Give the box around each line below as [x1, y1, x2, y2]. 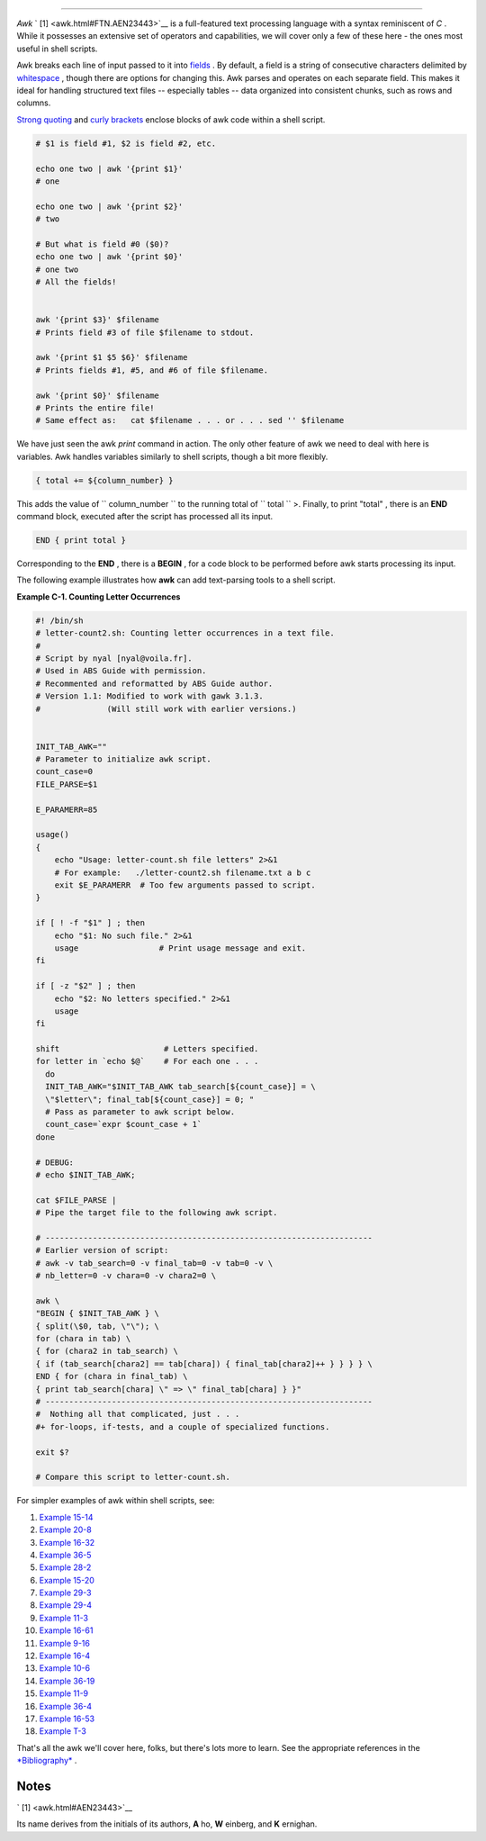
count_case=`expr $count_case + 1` [45, 1119, 202, 1130]
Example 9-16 [39, 1638, 90, 1648]
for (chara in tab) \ [35, 1333, 131, 1344]
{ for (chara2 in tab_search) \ [35, 1346, 179, 1357]
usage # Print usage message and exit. [54, 943, 307, 953]
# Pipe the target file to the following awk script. [35, 1207, 278, 1218]
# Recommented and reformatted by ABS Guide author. [35, 678, 274, 689]
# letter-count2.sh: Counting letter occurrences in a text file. [35, 628, 335, 638]
